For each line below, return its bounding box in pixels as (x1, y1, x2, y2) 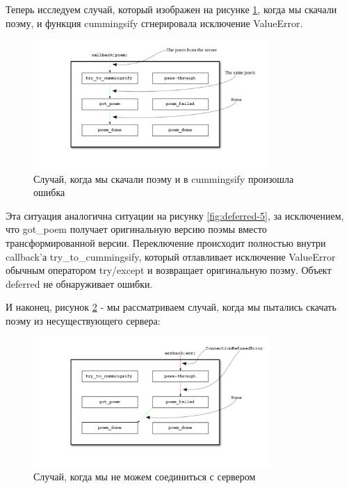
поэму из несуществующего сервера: (6, 313, 161, 327)
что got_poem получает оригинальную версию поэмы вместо (6, 222, 267, 236)
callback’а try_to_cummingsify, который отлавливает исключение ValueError (6, 249, 336, 263)
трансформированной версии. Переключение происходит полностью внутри (6, 235, 326, 250)
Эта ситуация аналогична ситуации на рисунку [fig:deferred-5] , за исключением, (6, 208, 344, 222)
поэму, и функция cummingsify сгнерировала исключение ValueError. (6, 15, 303, 30)
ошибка (33, 185, 65, 200)
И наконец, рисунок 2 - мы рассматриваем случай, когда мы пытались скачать (6, 300, 336, 314)
